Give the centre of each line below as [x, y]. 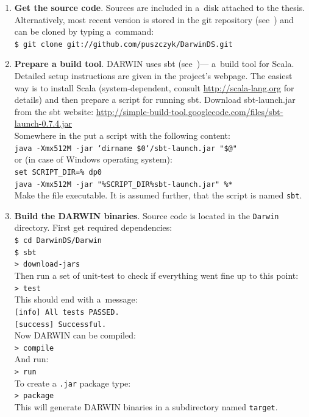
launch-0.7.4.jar [43, 123]
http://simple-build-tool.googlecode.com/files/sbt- [190, 111]
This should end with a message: [76, 299]
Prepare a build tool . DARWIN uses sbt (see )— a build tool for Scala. [154, 64]
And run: [31, 359]
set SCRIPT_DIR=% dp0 [58, 172]
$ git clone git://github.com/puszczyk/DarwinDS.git [123, 44]
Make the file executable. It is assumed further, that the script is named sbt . [158, 195]
